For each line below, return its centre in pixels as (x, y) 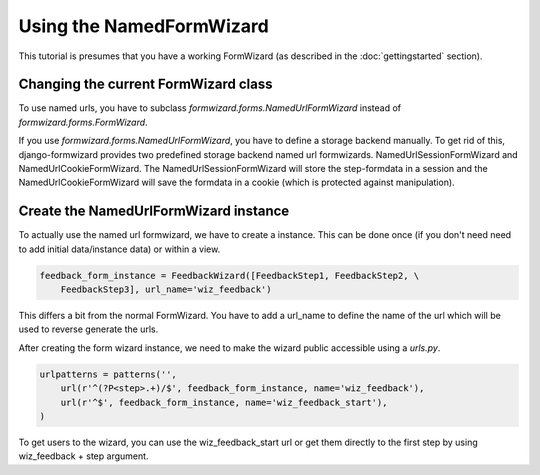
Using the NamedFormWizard (143, 26)
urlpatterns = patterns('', (108, 374)
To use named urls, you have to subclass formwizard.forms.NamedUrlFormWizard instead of (210, 108)
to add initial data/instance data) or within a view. (119, 249)
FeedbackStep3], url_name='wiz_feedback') (166, 289)
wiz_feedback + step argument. (83, 456)
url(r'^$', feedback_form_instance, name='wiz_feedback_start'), (224, 402)
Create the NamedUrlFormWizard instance (154, 211)
